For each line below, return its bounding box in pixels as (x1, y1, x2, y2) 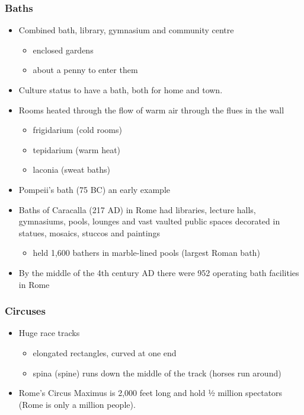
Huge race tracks (18, 327, 80, 339)
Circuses (5, 303, 46, 318)
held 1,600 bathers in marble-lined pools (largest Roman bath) (33, 246, 260, 259)
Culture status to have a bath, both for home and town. (18, 84, 223, 96)
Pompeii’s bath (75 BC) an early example (18, 183, 171, 195)
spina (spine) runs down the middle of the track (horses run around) (33, 366, 281, 379)
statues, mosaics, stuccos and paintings (18, 226, 160, 239)
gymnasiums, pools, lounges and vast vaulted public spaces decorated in (18, 215, 280, 227)
